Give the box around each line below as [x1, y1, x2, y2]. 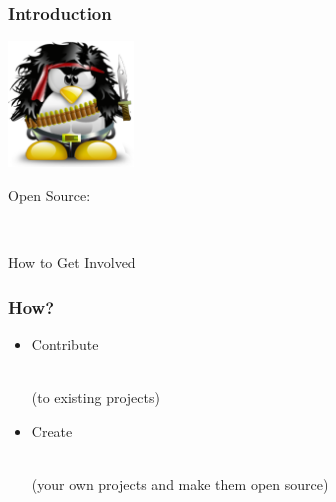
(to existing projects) [31, 387, 160, 407]
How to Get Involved [8, 252, 136, 272]
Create [31, 420, 73, 441]
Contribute [31, 333, 99, 354]
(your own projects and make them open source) [31, 473, 329, 494]
